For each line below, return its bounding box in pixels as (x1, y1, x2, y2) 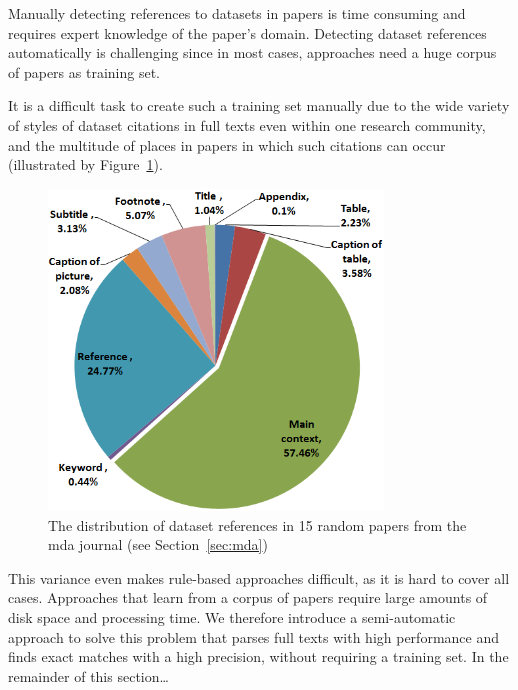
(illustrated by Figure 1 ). (8, 154, 163, 175)
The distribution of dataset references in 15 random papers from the (48, 514, 467, 535)
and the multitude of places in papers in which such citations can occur (8, 134, 446, 155)
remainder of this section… (8, 665, 169, 686)
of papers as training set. (8, 61, 160, 82)
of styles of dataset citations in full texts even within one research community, (8, 114, 486, 135)
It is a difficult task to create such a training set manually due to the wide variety (8, 95, 510, 116)
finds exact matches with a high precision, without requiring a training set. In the (8, 646, 509, 667)
